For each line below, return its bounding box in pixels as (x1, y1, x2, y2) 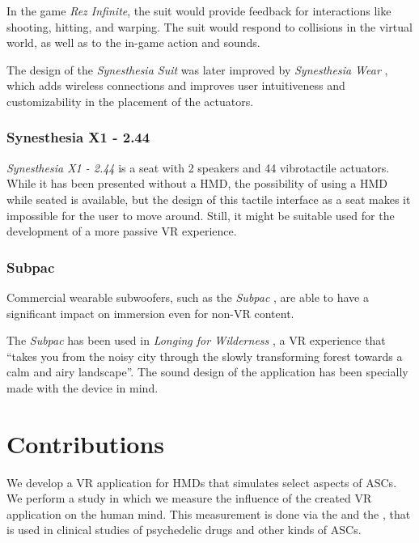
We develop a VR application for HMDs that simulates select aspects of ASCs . (6, 473, 397, 490)
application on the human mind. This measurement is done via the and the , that (6, 505, 411, 522)
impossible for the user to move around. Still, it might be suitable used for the (6, 206, 395, 223)
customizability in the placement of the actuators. (6, 92, 254, 109)
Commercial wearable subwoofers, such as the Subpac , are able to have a (6, 288, 369, 305)
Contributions (6, 426, 165, 460)
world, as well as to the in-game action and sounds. (6, 34, 260, 51)
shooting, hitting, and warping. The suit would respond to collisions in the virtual (6, 18, 413, 35)
